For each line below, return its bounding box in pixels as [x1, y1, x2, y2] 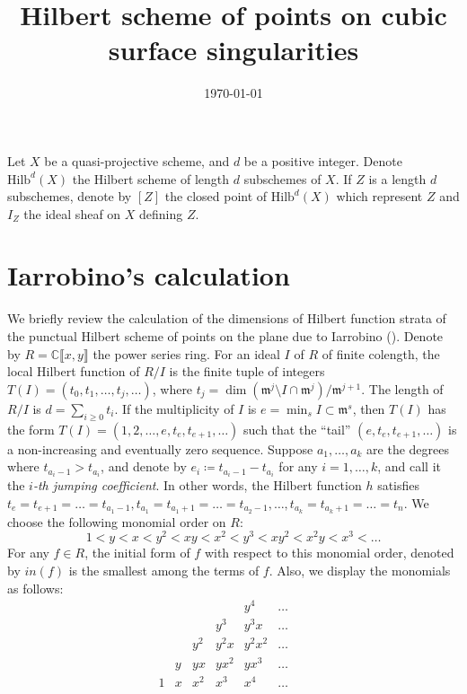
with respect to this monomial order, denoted [204, 543, 454, 562]
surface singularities [108, 31, 359, 68]
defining [139, 204, 183, 223]
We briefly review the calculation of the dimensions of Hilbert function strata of [7, 309, 446, 328]
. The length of [361, 379, 444, 398]
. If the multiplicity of [114, 399, 234, 417]
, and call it [377, 457, 442, 476]
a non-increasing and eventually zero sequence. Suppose [7, 439, 313, 458]
